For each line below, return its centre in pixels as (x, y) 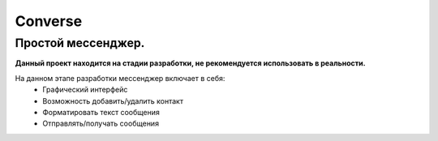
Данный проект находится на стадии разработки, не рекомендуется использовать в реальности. (190, 63)
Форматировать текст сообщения (101, 112)
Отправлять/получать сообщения (101, 124)
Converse (49, 21)
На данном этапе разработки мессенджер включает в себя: (120, 78)
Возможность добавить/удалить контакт (113, 100)
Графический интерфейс (85, 90)
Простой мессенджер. (80, 43)
